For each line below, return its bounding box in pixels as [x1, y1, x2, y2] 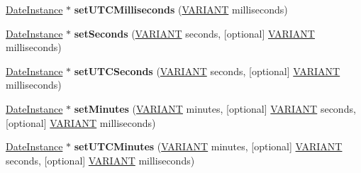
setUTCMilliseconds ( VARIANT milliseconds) [74, 2, 288, 16]
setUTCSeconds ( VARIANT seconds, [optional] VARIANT [74, 63, 340, 78]
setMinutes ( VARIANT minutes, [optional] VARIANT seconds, [74, 101, 356, 116]
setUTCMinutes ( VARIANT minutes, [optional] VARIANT [74, 139, 343, 154]
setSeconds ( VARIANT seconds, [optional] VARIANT [74, 26, 315, 40]
